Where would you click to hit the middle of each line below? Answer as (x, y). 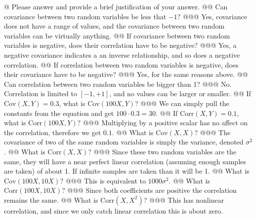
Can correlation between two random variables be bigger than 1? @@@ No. (118, 84)
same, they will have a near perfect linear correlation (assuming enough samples (125, 161)
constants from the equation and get (59, 113)
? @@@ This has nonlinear (184, 200)
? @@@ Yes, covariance (212, 16)
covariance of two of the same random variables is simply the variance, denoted (124, 142)
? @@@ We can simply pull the (182, 103)
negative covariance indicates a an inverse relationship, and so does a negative (122, 55)
